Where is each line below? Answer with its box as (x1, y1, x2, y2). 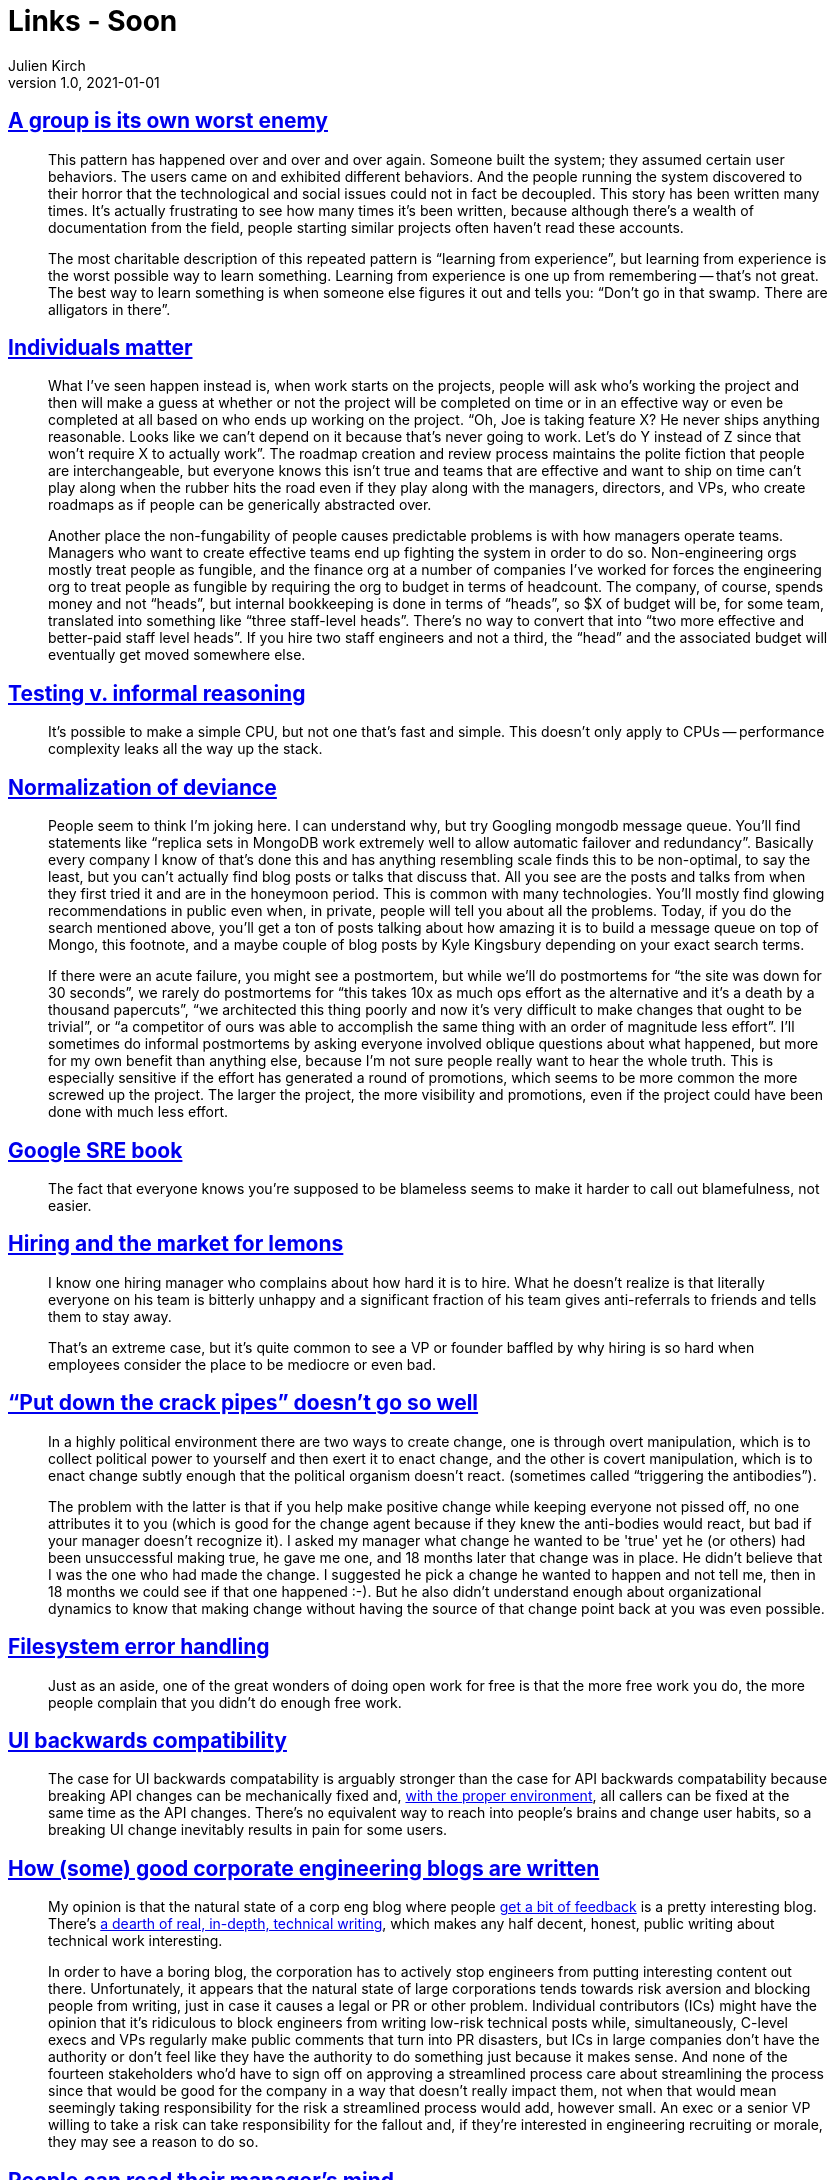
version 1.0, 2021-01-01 (8, 73, 160, 91)
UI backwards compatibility (8, 1727, 287, 1753)
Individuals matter (8, 335, 193, 361)
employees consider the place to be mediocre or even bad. (48, 1355, 437, 1373)
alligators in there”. (48, 300, 171, 318)
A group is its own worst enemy (8, 108, 328, 134)
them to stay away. (48, 1307, 172, 1325)
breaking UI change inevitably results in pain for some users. (48, 1821, 448, 1839)
